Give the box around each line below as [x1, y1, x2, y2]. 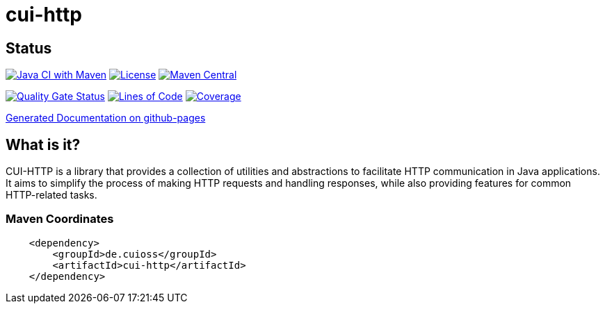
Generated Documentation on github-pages [6, 112, 206, 124]
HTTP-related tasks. [6, 189, 97, 201]
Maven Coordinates [6, 212, 114, 226]
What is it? [6, 135, 81, 153]
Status [6, 39, 52, 57]
